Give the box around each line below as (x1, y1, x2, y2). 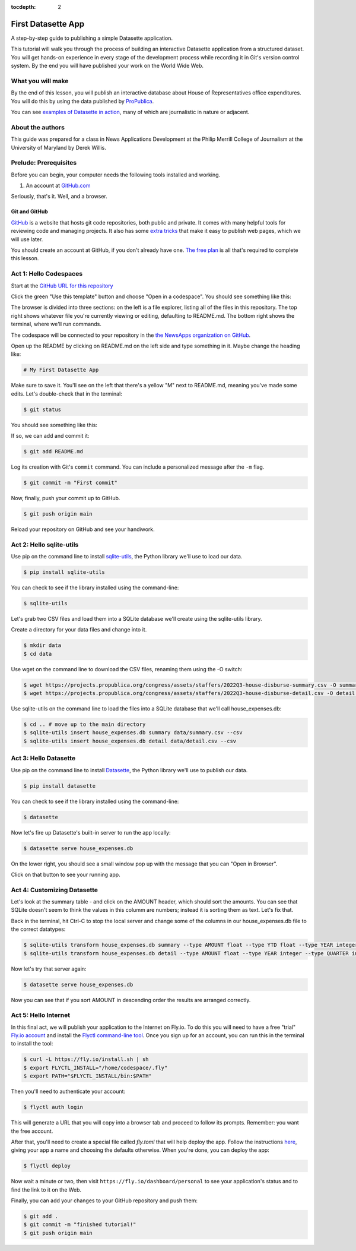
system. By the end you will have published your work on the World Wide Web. (11, 62, 204, 69)
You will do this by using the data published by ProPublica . (11, 97, 154, 105)
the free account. (11, 1127, 53, 1135)
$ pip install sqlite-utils (23, 569, 105, 576)
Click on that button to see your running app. (11, 871, 121, 878)
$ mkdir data (23, 642, 62, 649)
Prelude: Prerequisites (11, 159, 77, 167)
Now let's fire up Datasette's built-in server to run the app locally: (11, 829, 171, 836)
